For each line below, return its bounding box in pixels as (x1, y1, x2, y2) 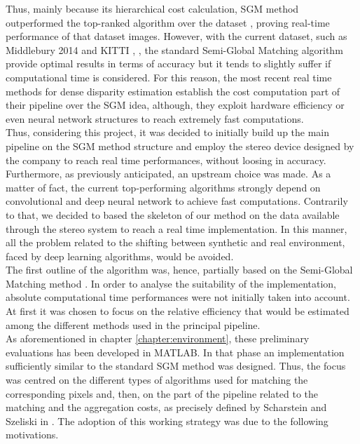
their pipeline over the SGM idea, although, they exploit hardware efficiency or (6, 97, 345, 112)
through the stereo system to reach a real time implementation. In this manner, (6, 221, 347, 236)
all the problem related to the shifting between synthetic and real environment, (6, 235, 345, 250)
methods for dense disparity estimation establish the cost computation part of (6, 83, 340, 98)
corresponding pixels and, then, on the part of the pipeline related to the (6, 386, 319, 401)
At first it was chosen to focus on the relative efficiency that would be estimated (6, 304, 349, 318)
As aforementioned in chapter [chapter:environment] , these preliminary (6, 331, 310, 346)
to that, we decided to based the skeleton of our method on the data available (6, 207, 340, 222)
